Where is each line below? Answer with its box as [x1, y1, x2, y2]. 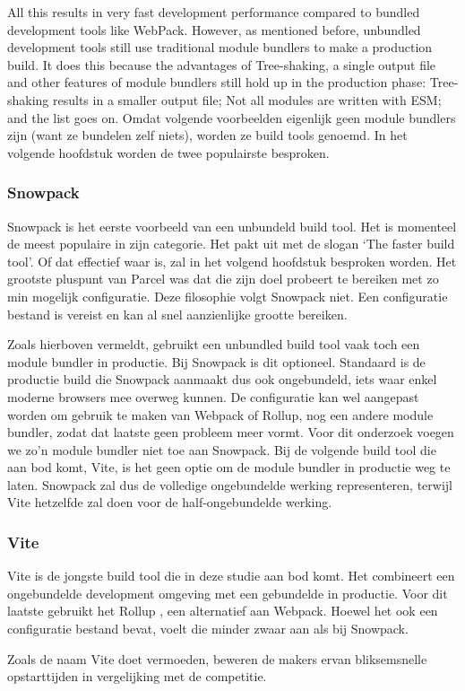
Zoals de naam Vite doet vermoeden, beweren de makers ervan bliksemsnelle [7, 649, 427, 668]
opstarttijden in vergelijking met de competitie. [7, 667, 267, 686]
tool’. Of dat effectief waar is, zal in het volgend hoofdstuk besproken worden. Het [7, 251, 457, 270]
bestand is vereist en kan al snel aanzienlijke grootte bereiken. [7, 304, 348, 323]
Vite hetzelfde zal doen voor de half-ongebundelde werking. [7, 493, 332, 512]
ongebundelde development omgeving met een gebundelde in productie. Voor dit [7, 583, 448, 602]
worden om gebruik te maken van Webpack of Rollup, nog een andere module [7, 405, 434, 424]
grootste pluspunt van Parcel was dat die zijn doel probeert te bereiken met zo [7, 269, 439, 288]
